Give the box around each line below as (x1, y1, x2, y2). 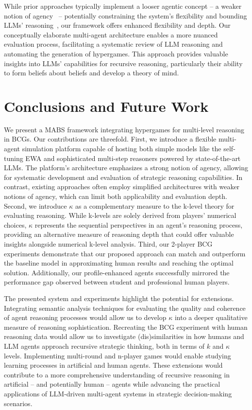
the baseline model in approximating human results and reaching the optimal (4, 258, 234, 268)
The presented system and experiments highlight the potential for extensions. (4, 293, 234, 303)
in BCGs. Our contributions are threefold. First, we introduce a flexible (4, 134, 217, 144)
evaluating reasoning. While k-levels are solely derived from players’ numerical (4, 210, 236, 220)
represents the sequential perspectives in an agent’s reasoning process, (34, 219, 243, 230)
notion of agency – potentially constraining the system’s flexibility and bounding (4, 10, 247, 20)
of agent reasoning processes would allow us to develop (4, 312, 167, 322)
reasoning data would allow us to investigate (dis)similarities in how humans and (4, 331, 244, 341)
